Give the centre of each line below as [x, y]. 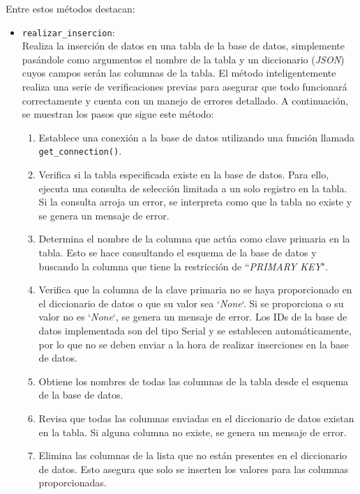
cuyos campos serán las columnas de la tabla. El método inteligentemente [179, 73]
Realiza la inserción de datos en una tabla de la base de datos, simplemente [183, 46]
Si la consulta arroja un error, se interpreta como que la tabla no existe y [195, 202]
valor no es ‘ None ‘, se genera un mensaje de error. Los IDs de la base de [193, 317]
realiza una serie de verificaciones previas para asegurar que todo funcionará [185, 87]
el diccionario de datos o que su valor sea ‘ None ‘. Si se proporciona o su [191, 303]
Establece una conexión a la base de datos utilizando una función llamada [196, 137]
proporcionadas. [73, 483]
